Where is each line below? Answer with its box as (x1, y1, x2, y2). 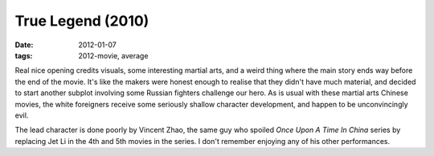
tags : (14, 50, 33, 60)
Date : (14, 40, 34, 50)
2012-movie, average (78, 50, 149, 60)
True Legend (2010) (14, 12, 149, 30)
